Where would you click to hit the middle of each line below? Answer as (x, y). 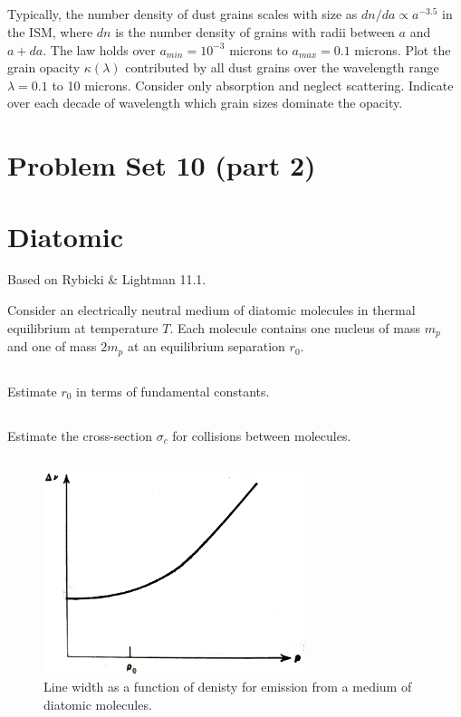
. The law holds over (99, 49)
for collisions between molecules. (262, 435)
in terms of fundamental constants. (173, 391)
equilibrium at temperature (83, 327)
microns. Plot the (403, 49)
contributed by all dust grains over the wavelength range (282, 67)
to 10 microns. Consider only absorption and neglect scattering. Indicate (253, 85)
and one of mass (52, 346)
